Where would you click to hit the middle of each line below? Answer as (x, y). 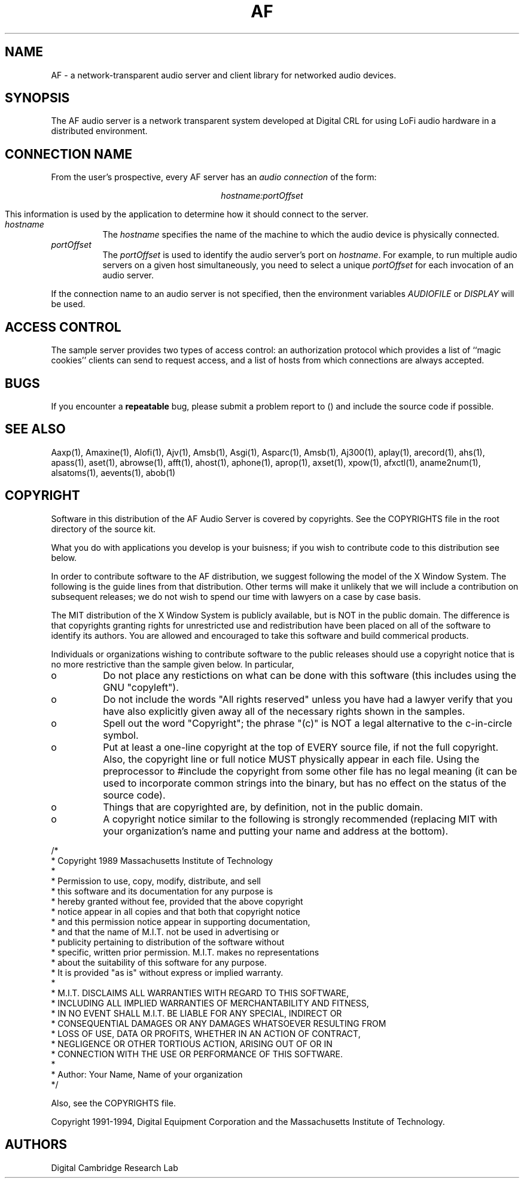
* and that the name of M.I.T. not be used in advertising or (165, 932)
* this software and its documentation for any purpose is (162, 891)
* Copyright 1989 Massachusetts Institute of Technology (162, 860)
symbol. (121, 735)
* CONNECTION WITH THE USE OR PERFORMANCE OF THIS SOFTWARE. (197, 1054)
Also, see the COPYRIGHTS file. (113, 1103)
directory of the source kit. (103, 529)
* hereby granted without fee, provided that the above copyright (177, 901)
